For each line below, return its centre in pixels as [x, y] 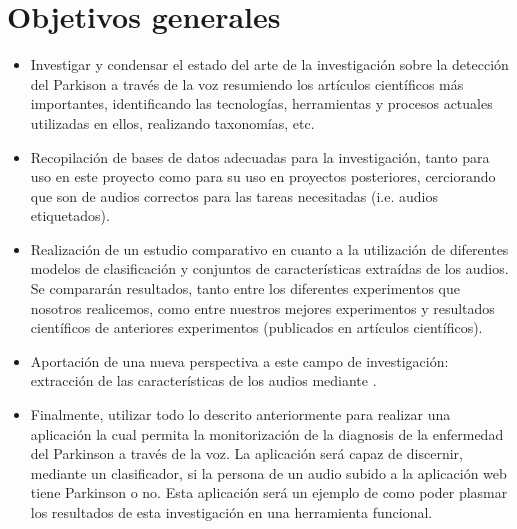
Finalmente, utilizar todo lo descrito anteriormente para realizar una [240, 414]
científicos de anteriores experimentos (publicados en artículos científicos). [256, 327]
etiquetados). [70, 215]
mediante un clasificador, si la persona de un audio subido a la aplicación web [268, 472]
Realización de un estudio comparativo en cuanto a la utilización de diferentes [269, 248]
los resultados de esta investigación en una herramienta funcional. [231, 512]
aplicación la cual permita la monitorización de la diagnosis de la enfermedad [267, 433]
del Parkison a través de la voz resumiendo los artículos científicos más [247, 83]
